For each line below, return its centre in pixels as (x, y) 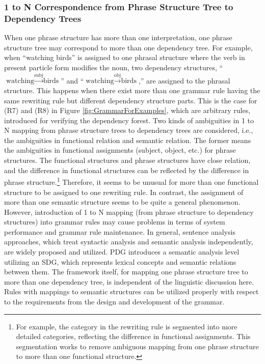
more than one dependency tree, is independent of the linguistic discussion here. (129, 281)
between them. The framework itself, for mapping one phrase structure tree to (126, 272)
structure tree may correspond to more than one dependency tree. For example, (128, 47)
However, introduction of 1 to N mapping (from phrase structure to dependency (129, 212)
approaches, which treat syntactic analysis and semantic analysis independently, (129, 242)
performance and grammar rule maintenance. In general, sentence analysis (120, 231)
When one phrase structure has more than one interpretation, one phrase (118, 37)
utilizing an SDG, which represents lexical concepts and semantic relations (120, 261)
